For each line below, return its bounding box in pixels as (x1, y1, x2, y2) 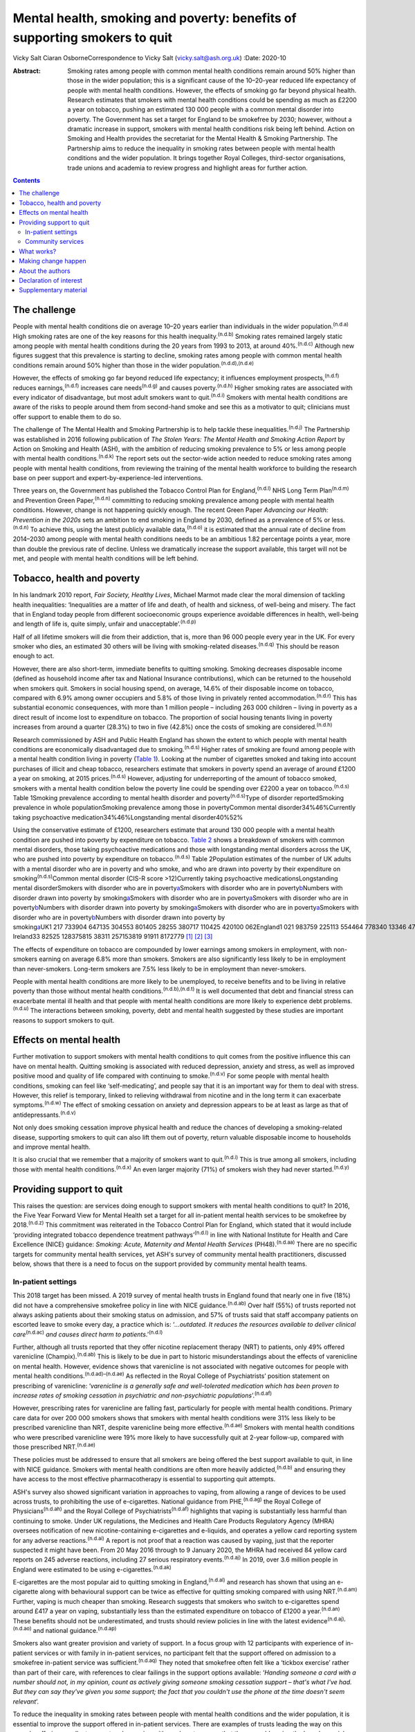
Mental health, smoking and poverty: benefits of (12, 10, 297, 26)
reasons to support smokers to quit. (12, 1016, 115, 1025)
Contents (12, 177, 41, 185)
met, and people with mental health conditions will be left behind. (12, 554, 199, 563)
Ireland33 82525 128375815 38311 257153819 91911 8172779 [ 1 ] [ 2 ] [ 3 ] (12, 933, 213, 941)
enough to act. (12, 652, 55, 660)
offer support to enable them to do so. (12, 412, 122, 421)
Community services (25, 238, 84, 246)
